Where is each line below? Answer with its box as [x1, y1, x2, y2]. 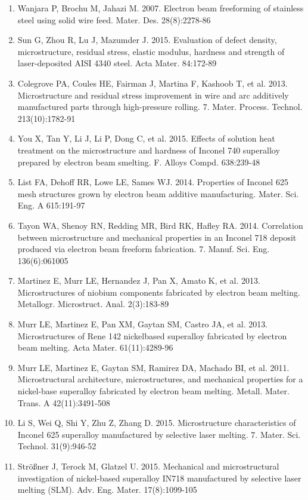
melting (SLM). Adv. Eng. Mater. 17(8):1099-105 [17, 483, 197, 496]
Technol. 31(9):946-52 [17, 440, 97, 452]
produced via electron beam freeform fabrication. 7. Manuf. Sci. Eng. [17, 243, 270, 255]
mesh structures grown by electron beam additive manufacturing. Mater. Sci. [17, 187, 299, 200]
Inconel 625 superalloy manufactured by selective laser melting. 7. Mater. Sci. [17, 428, 301, 440]
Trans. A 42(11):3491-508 [17, 396, 110, 409]
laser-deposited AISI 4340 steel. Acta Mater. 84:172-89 [17, 57, 217, 69]
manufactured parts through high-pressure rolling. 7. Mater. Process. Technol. [17, 100, 303, 113]
